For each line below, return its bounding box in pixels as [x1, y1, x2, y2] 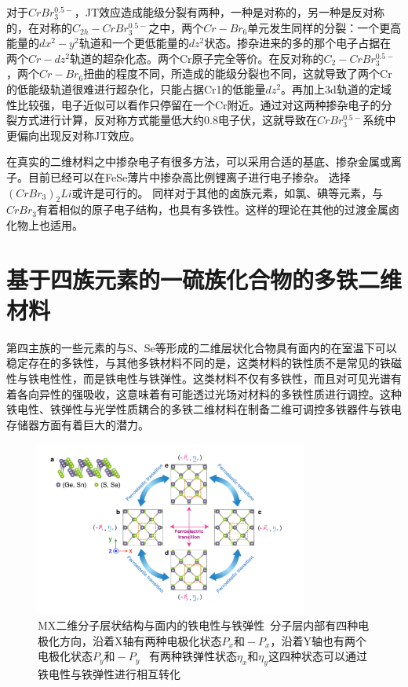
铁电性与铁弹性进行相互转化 [38, 665, 180, 681]
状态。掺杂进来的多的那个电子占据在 [204, 35, 392, 51]
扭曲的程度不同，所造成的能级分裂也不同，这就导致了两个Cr [83, 65, 392, 82]
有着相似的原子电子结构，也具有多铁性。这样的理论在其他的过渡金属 [37, 201, 388, 218]
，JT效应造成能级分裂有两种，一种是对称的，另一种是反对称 [74, 4, 384, 20]
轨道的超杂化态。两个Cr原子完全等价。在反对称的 [69, 50, 324, 66]
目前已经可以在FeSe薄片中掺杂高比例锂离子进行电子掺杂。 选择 [27, 168, 351, 185]
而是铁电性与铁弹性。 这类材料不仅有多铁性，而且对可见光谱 [82, 370, 391, 387]
